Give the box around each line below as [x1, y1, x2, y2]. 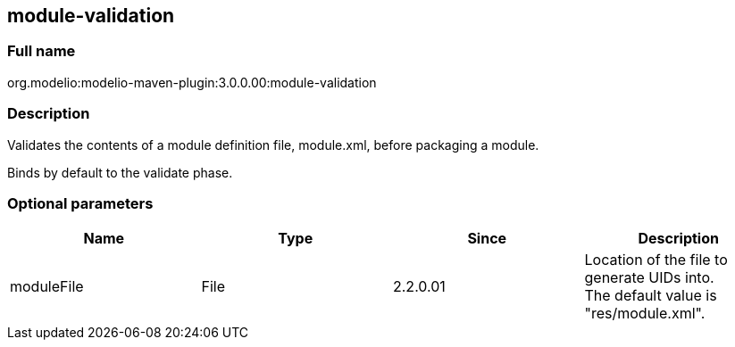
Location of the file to [584, 251, 728, 269]
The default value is [584, 286, 717, 305]
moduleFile [10, 277, 84, 296]
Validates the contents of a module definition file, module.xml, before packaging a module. [7, 136, 539, 153]
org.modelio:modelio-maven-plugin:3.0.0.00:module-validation [7, 74, 377, 90]
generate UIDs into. [584, 269, 714, 287]
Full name [7, 42, 76, 61]
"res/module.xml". [584, 304, 706, 323]
